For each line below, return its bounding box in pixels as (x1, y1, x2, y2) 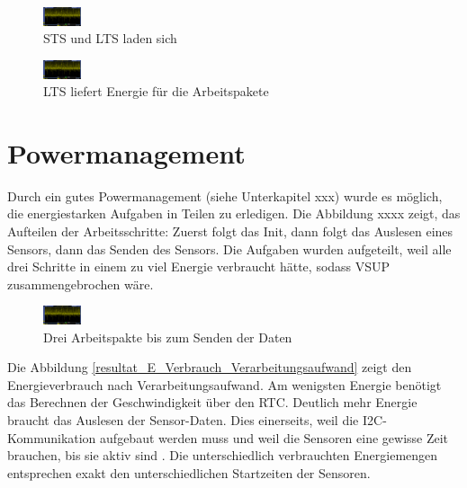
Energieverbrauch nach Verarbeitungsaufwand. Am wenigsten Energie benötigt (7, 375, 442, 394)
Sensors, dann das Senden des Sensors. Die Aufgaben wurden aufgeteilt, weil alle (7, 239, 452, 258)
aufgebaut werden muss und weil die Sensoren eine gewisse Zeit (100, 428, 449, 447)
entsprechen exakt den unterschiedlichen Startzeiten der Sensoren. (7, 463, 371, 482)
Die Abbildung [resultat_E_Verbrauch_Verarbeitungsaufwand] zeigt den (7, 358, 412, 377)
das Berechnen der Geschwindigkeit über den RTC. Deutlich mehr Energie (7, 393, 418, 412)
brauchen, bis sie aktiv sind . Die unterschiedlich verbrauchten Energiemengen (7, 446, 438, 465)
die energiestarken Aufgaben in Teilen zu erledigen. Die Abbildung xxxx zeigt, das (7, 204, 461, 223)
